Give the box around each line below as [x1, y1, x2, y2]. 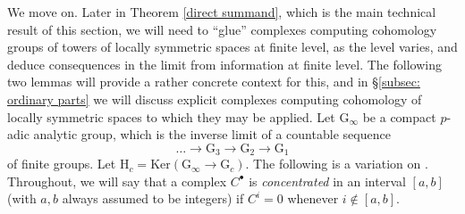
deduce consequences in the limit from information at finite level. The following [7, 54, 442, 73]
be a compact [362, 107, 436, 126]
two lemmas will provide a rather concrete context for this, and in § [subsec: [7, 72, 420, 91]
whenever [287, 189, 339, 208]
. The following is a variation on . [245, 154, 428, 173]
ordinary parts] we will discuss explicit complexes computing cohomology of [7, 89, 422, 108]
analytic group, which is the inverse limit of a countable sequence [33, 125, 391, 144]
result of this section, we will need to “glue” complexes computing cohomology [7, 20, 437, 38]
